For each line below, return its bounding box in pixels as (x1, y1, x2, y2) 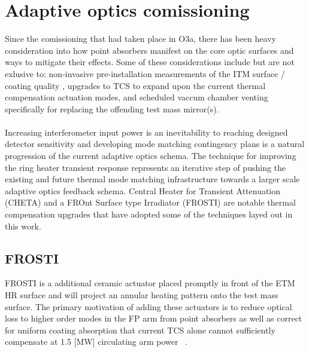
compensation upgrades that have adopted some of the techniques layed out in (5, 208, 293, 221)
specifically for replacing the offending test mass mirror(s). (5, 102, 219, 115)
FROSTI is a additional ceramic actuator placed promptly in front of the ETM (5, 277, 295, 289)
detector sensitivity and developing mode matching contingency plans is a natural (5, 137, 305, 150)
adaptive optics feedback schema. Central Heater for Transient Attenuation (5, 184, 281, 197)
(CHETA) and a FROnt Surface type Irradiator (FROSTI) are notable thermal (5, 196, 296, 209)
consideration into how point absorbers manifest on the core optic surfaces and (5, 44, 294, 56)
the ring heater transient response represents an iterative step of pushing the (5, 161, 286, 173)
